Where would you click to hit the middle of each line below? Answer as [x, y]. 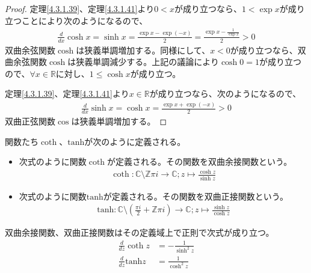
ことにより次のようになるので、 [85, 20]
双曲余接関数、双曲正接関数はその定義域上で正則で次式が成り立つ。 [140, 232]
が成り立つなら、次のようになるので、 [225, 94]
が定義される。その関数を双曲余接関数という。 [200, 161]
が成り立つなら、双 [268, 50]
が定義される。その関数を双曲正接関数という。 [196, 196]
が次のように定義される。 [135, 141]
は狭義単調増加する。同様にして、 [143, 50]
